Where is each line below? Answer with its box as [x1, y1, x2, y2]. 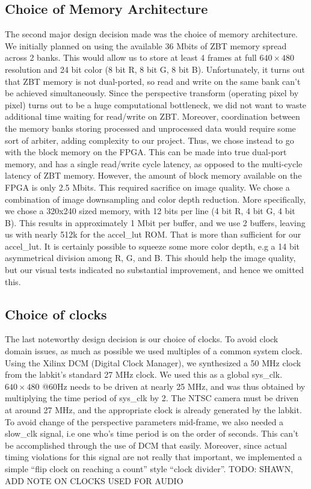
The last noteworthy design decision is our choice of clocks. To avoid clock [5, 333, 279, 345]
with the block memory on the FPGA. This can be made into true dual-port [5, 146, 287, 158]
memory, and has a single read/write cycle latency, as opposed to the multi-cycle [5, 157, 303, 170]
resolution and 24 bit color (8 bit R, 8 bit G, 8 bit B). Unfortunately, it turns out [5, 63, 306, 75]
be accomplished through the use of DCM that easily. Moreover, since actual [5, 438, 287, 451]
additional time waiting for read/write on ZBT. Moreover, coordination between [5, 110, 300, 123]
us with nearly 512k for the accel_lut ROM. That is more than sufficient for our [5, 228, 301, 241]
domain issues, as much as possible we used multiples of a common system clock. [5, 345, 303, 357]
